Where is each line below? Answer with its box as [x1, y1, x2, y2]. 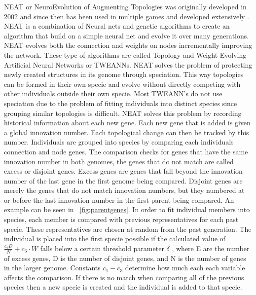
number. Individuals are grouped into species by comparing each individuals [4, 137, 234, 147]
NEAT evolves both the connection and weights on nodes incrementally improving [4, 40, 253, 50]
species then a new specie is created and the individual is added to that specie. [4, 282, 242, 292]
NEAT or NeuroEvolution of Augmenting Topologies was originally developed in [4, 1, 247, 11]
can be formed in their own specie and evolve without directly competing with [4, 78, 241, 89]
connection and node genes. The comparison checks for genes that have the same [4, 146, 248, 156]
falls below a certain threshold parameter [40, 243, 164, 253]
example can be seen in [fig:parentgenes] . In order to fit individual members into [4, 204, 250, 215]
